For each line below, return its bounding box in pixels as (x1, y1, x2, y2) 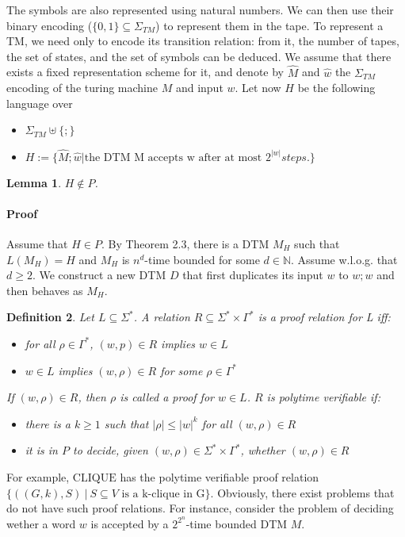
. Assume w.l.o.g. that (291, 251, 398, 267)
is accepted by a (90, 515, 169, 531)
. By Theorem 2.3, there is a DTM (101, 235, 269, 251)
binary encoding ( (6, 17, 93, 33)
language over (6, 94, 73, 111)
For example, (6, 468, 70, 485)
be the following (297, 79, 376, 96)
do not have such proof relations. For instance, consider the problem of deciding (6, 500, 394, 516)
